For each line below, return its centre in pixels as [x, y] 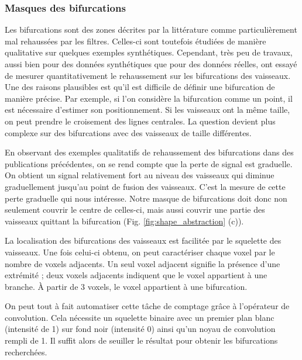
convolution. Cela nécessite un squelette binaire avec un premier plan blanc [140, 317]
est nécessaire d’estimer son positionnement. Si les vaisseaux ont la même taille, [147, 110]
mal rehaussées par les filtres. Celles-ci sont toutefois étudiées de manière [135, 41]
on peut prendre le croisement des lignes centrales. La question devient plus [140, 121]
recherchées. [26, 352]
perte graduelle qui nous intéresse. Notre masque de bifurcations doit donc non [146, 198]
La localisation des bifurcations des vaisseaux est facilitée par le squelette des [143, 240]
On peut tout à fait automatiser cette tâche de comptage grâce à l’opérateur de [147, 306]
